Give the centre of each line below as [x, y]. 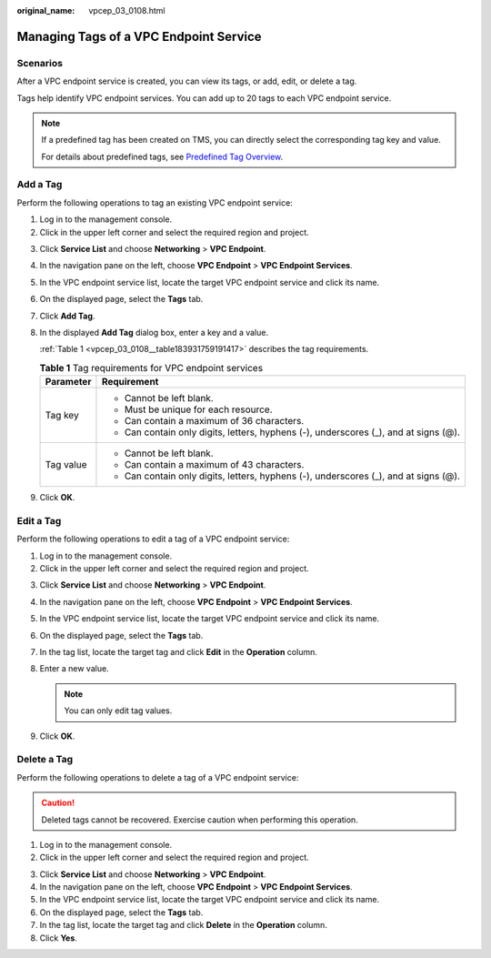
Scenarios [40, 63]
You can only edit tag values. [118, 711]
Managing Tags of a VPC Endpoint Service [140, 36]
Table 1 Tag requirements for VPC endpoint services [151, 368]
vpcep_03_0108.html [127, 10]
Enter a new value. [74, 669]
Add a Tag [40, 185]
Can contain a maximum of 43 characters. [214, 465]
